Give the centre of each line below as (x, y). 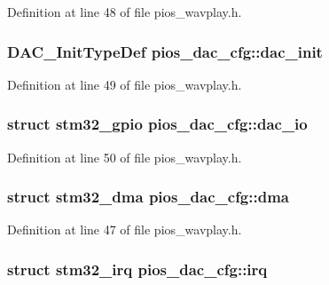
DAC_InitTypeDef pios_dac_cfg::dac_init (165, 51)
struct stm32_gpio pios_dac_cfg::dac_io (157, 124)
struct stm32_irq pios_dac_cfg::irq (137, 269)
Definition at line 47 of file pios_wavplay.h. (125, 230)
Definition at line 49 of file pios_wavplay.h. (125, 84)
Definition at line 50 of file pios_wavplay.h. (125, 157)
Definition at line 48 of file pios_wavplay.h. (125, 12)
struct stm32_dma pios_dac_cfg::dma (148, 197)
